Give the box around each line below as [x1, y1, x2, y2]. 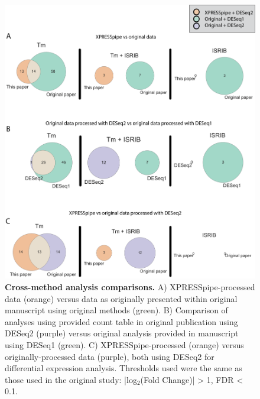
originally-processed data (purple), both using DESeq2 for [5, 350, 214, 362]
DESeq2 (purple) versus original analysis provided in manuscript [5, 327, 239, 339]
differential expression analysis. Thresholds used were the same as [5, 362, 242, 374]
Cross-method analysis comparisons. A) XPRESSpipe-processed [5, 280, 255, 293]
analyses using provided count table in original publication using [5, 315, 238, 327]
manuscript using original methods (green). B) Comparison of [5, 304, 228, 316]
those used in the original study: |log [5, 373, 137, 385]
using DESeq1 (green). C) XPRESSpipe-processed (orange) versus [5, 338, 244, 351]
